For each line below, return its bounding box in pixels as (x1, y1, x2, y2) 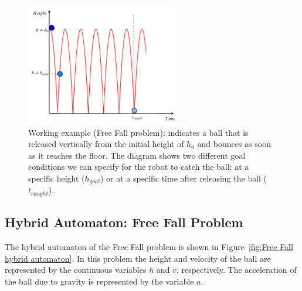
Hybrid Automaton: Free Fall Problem (5, 213, 243, 231)
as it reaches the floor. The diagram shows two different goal (28, 149, 246, 161)
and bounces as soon (197, 138, 271, 150)
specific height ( (28, 172, 85, 184)
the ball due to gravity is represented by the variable (5, 275, 194, 287)
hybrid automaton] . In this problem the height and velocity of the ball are (5, 252, 271, 264)
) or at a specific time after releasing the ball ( (100, 172, 267, 184)
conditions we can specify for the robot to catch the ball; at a (28, 160, 249, 173)
